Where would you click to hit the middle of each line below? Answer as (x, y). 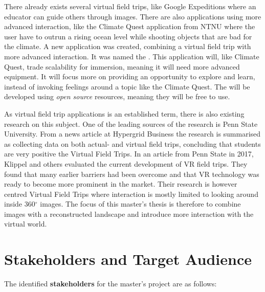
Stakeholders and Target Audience (128, 259)
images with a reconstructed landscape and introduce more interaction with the (129, 214)
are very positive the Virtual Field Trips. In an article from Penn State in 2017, (129, 154)
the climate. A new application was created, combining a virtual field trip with (128, 46)
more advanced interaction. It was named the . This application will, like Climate (132, 56)
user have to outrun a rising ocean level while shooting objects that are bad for (128, 36)
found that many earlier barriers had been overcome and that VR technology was (132, 174)
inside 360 (20, 204)
